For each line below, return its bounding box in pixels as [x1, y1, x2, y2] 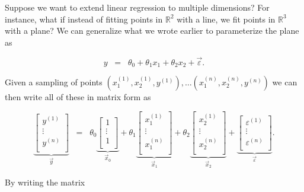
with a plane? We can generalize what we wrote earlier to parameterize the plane [5, 24, 299, 37]
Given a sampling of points [5, 76, 103, 88]
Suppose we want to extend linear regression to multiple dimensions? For [5, 1, 270, 13]
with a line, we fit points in [177, 12, 276, 25]
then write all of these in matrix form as [5, 91, 151, 103]
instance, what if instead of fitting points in [5, 12, 163, 25]
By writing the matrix [5, 175, 85, 188]
